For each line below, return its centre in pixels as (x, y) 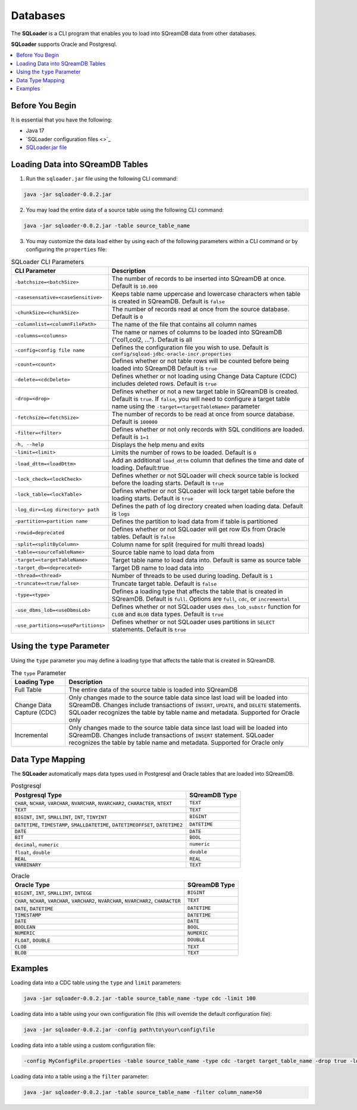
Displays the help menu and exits (158, 444)
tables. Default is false (143, 536)
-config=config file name (50, 350)
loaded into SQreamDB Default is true (164, 368)
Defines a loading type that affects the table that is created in (197, 591)
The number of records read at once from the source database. (201, 309)
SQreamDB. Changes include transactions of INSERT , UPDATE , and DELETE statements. (185, 705)
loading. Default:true (140, 468)
